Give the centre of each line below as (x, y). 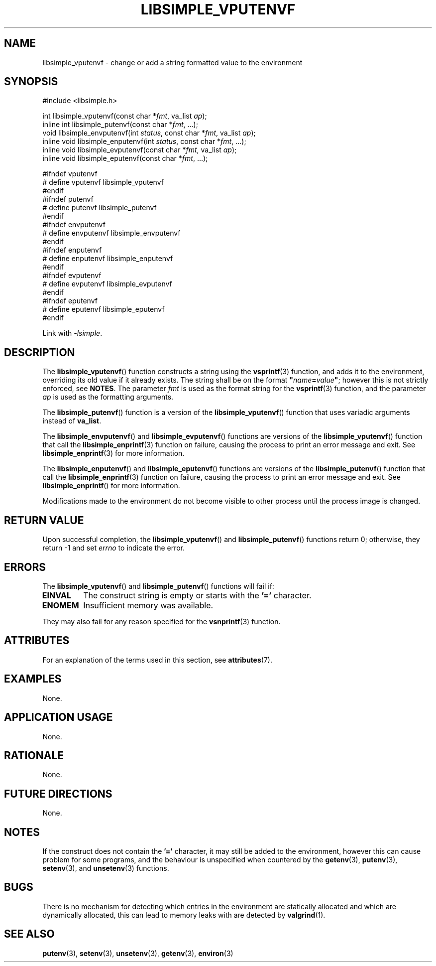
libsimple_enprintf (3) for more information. (113, 453)
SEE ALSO (29, 934)
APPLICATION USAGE (58, 717)
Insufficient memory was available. (148, 605)
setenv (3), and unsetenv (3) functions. (106, 868)
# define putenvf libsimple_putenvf (100, 208)
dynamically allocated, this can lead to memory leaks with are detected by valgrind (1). (184, 915)
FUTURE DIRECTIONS (58, 794)
